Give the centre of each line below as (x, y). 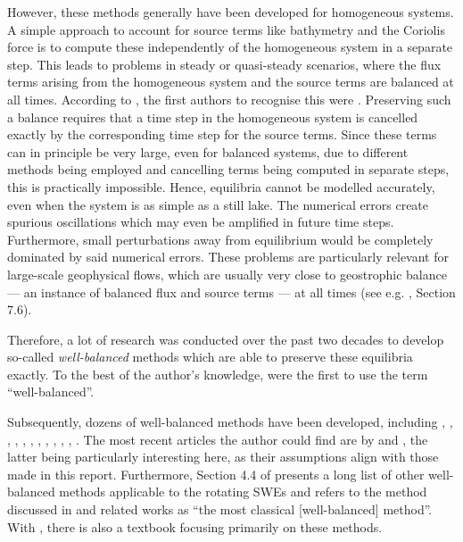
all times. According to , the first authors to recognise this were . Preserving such (229, 99)
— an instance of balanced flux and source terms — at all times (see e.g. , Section (231, 292)
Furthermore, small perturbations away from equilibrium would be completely (220, 239)
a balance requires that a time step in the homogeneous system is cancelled (213, 117)
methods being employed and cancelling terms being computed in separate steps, (228, 169)
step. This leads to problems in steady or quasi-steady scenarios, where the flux (224, 64)
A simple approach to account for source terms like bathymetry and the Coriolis (226, 29)
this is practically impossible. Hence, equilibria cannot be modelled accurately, (221, 186)
